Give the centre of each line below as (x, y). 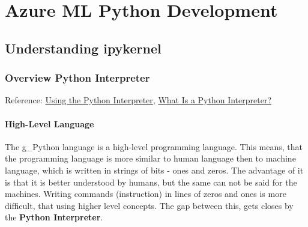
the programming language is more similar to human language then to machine (150, 158)
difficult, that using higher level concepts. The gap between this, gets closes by (149, 205)
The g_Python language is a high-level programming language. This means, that (154, 146)
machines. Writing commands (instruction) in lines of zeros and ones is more (146, 194)
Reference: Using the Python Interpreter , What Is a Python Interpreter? (138, 100)
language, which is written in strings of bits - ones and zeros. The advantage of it (154, 170)
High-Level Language (50, 123)
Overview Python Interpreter (77, 78)
